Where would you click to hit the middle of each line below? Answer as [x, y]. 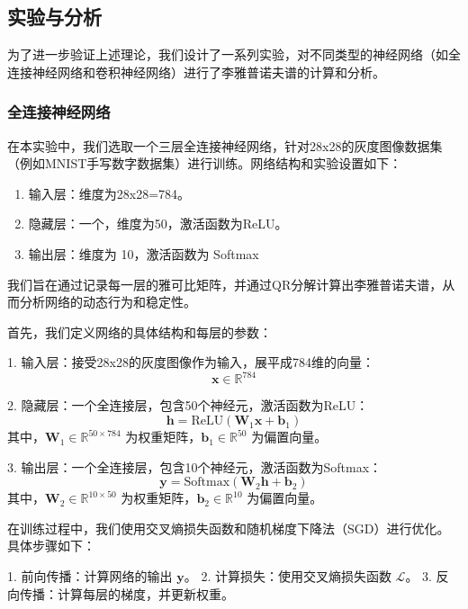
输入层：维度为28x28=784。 [109, 193]
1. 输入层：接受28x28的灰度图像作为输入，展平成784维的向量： [191, 362]
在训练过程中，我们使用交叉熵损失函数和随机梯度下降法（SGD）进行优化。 [229, 528]
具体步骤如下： [51, 546]
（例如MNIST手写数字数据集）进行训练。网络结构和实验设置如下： [205, 163]
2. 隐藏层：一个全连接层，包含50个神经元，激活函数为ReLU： [188, 405]
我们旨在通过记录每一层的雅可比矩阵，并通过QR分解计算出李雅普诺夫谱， [225, 284]
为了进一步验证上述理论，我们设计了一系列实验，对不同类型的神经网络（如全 [234, 54]
